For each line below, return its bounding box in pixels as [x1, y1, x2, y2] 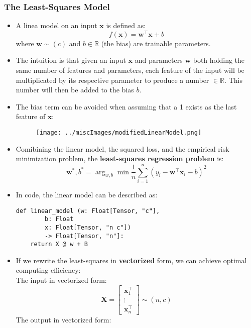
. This [224, 74, 242, 85]
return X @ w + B [30, 241, 88, 248]
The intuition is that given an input [16, 55, 126, 65]
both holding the [193, 55, 245, 65]
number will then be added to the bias [16, 84, 134, 95]
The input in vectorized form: [16, 275, 107, 285]
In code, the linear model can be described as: [16, 189, 158, 200]
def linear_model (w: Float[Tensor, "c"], [16, 207, 160, 214]
